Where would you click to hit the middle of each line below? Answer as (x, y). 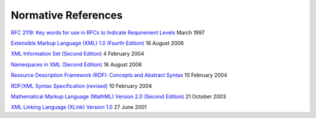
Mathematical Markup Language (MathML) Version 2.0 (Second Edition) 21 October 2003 (118, 96)
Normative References (67, 15)
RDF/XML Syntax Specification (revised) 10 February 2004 (81, 86)
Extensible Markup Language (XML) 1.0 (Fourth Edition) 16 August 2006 (97, 43)
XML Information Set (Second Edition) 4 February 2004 (78, 54)
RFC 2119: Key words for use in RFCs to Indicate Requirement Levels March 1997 (108, 33)
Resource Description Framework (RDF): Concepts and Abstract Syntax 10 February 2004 (119, 75)
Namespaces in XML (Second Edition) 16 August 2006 (76, 65)
